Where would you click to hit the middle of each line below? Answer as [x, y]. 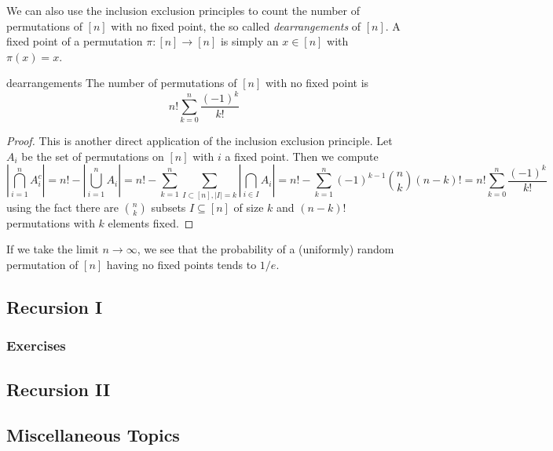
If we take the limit [53, 249]
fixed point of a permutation [75, 41]
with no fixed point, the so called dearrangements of [236, 25]
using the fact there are [62, 207]
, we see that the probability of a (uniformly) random [266, 249]
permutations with [51, 222]
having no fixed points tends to [181, 264]
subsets [168, 207]
